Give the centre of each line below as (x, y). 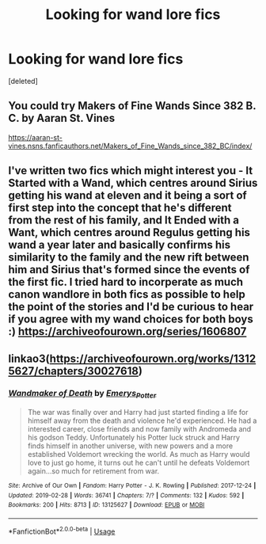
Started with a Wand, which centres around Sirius (133, 183)
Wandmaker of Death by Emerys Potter (82, 394)
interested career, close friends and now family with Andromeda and (139, 429)
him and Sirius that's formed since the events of (129, 270)
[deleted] (23, 81)
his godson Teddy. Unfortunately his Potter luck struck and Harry (133, 438)
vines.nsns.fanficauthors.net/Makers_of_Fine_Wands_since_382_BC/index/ (130, 146)
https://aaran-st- (36, 137)
